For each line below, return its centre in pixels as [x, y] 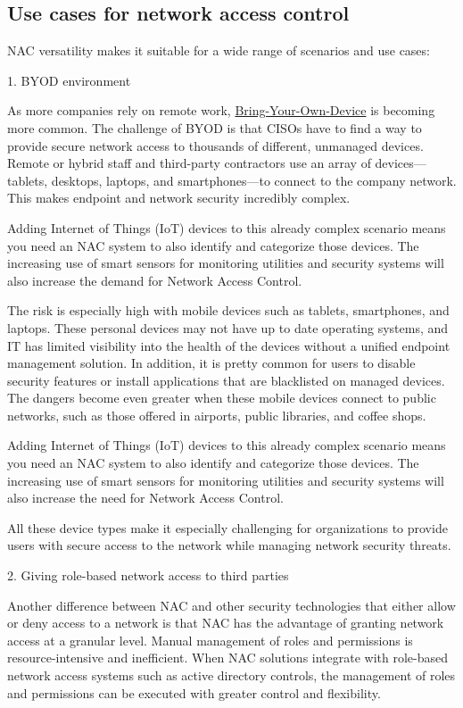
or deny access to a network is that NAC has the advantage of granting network [226, 623]
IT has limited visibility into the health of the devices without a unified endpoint [229, 345]
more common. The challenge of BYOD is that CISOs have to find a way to [215, 127]
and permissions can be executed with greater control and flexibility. [194, 692]
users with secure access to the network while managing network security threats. [229, 545]
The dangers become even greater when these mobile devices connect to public [222, 398]
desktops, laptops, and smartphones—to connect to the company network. [254, 180]
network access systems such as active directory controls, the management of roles [231, 675]
